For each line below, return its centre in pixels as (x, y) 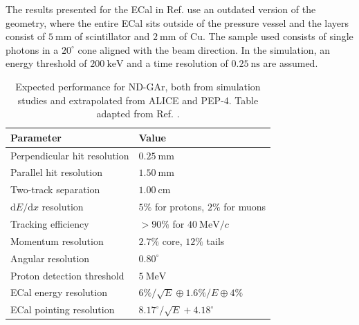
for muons (245, 207)
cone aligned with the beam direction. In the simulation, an (204, 49)
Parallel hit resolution (56, 172)
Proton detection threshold (67, 275)
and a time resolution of (177, 63)
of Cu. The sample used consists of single (266, 36)
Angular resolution (50, 258)
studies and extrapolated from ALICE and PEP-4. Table (138, 100)
